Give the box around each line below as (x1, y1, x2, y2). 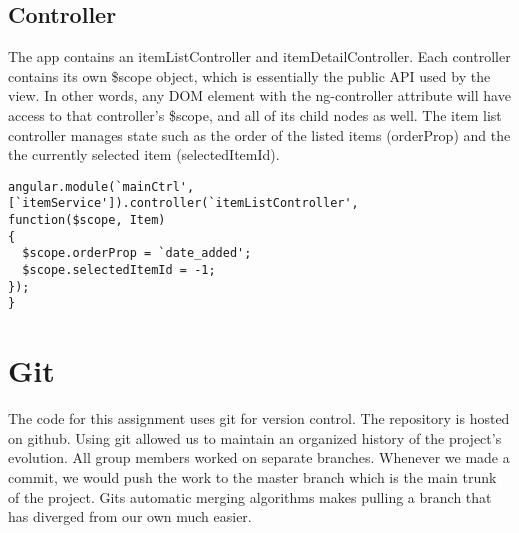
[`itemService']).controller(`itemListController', (8, 196, 359, 211)
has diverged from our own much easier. (8, 506, 252, 527)
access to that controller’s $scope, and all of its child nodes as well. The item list (8, 104, 502, 125)
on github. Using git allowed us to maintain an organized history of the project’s (8, 427, 502, 448)
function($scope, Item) (8, 213, 166, 228)
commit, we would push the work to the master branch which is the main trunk (8, 466, 497, 487)
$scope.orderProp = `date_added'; (22, 246, 252, 261)
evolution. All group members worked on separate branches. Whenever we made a (8, 447, 510, 468)
